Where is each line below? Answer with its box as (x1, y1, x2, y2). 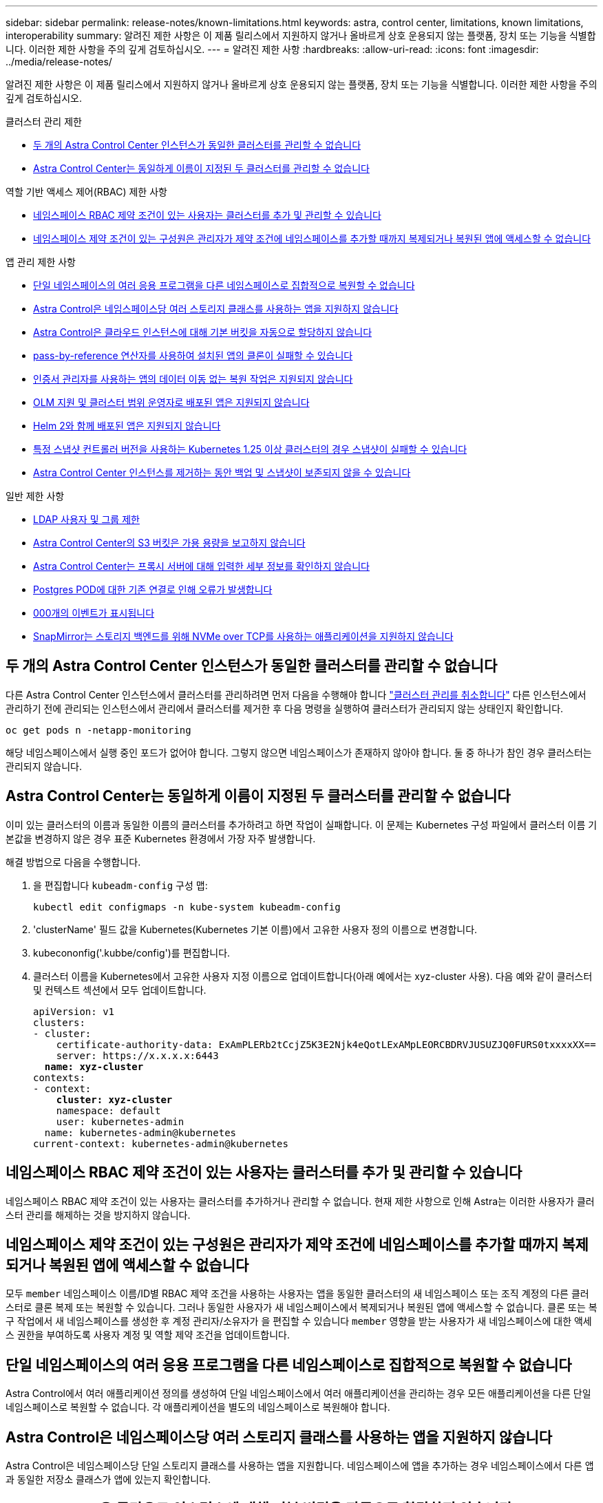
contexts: (33, 1072, 85, 1083)
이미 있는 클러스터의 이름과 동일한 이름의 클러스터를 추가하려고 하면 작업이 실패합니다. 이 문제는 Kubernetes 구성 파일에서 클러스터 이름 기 (6, 818, 597, 831)
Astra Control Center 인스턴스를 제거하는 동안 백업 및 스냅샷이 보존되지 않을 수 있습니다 (33, 467, 411, 478)
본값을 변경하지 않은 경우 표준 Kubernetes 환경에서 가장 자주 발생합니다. (6, 832, 316, 844)
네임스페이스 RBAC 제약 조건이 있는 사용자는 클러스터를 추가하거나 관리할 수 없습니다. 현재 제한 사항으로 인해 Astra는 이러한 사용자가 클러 (6, 1195, 595, 1207)
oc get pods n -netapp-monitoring (6, 724, 191, 736)
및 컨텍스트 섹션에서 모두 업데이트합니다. (33, 983, 207, 996)
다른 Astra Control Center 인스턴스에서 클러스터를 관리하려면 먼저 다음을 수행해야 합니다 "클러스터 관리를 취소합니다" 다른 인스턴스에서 (6, 688, 586, 701)
